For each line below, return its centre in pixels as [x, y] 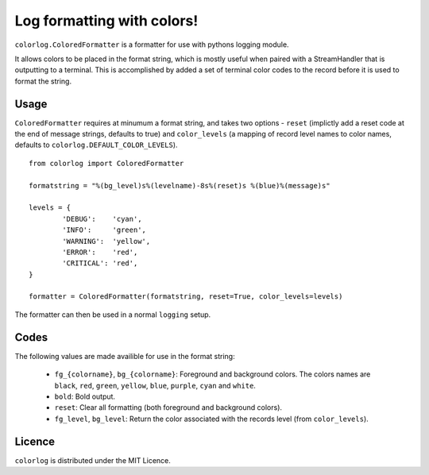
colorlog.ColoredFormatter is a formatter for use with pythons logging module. [152, 44]
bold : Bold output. [85, 396]
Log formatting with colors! [106, 21]
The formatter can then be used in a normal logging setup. [113, 315]
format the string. [43, 81]
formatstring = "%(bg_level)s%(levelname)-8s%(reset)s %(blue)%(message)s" [180, 185]
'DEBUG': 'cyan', [102, 219]
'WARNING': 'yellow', [106, 241]
